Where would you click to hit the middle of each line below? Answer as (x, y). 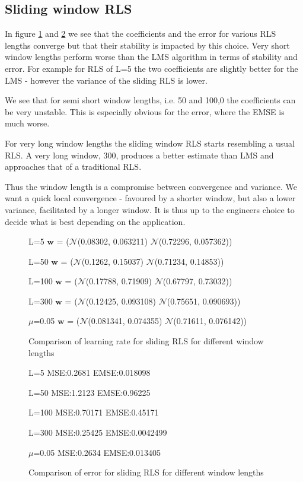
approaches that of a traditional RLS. (73, 167)
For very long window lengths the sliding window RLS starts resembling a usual (150, 143)
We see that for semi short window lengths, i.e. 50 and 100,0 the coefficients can (150, 100)
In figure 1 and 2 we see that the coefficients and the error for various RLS (141, 34)
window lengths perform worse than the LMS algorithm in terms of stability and (151, 57)
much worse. (27, 123)
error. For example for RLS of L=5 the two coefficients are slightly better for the (151, 68)
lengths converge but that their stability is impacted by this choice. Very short (147, 45)
